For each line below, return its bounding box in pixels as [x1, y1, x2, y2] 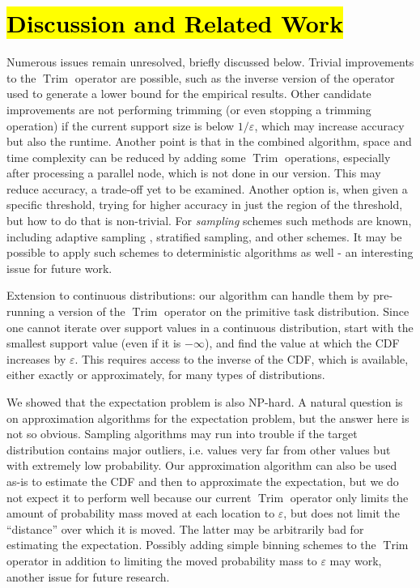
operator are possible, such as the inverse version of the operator [74, 69, 395, 86]
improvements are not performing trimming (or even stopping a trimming [6, 100, 371, 117]
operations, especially [284, 148, 391, 165]
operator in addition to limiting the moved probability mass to [6, 552, 317, 569]
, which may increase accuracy [254, 117, 405, 134]
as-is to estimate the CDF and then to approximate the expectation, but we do [6, 472, 399, 489]
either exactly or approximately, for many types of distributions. [6, 366, 325, 383]
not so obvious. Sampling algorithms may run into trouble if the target [6, 425, 358, 442]
